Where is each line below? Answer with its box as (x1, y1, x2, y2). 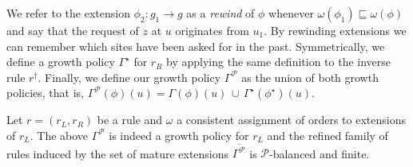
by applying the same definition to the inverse (166, 53, 391, 70)
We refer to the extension (6, 5, 130, 21)
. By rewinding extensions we (264, 22, 407, 38)
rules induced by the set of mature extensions (6, 145, 229, 161)
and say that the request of (6, 22, 139, 38)
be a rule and (97, 111, 163, 128)
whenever (268, 5, 314, 21)
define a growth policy (6, 53, 115, 70)
